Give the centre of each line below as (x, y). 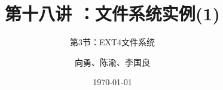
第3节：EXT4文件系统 (112, 42)
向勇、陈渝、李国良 (112, 62)
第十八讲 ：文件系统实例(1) (112, 13)
